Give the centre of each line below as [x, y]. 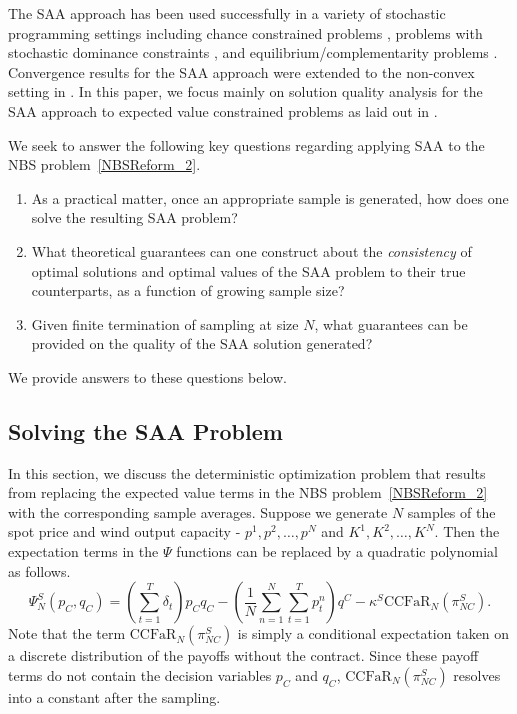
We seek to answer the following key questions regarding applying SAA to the [246, 144]
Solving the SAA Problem [145, 430]
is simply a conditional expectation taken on [373, 633]
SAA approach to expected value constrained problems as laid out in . [223, 110]
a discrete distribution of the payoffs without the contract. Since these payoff [243, 655]
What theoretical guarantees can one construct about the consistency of [251, 250]
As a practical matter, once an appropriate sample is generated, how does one [270, 197]
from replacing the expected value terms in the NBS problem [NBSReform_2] [248, 492]
